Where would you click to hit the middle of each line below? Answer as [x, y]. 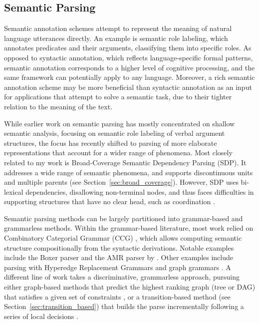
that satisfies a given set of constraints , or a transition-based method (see [117, 296]
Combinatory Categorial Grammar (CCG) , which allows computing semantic [123, 238]
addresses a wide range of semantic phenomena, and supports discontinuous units [129, 172]
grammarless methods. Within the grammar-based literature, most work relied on [129, 228]
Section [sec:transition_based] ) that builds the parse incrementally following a [124, 306]
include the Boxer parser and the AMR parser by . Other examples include [119, 257]
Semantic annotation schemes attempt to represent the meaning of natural [118, 28]
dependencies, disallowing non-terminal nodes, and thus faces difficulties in [140, 191]
